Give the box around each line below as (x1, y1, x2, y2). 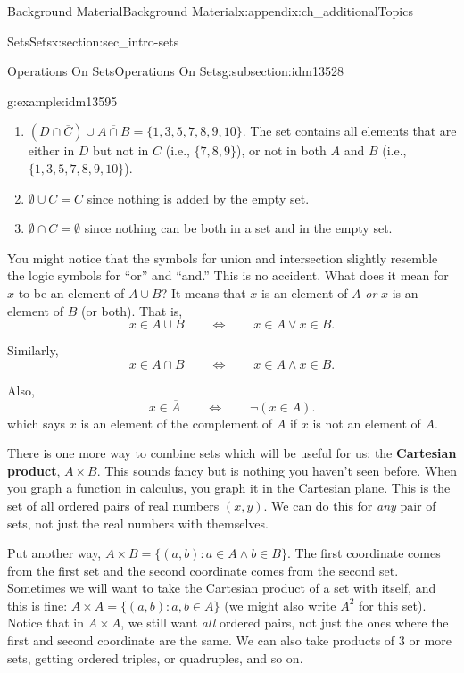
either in (28, 141, 75, 160)
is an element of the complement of (80, 413, 273, 432)
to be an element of (18, 283, 125, 302)
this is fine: (7, 595, 68, 614)
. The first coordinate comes (286, 544, 441, 562)
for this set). (359, 595, 427, 614)
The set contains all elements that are (250, 121, 457, 140)
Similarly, (7, 341, 59, 360)
